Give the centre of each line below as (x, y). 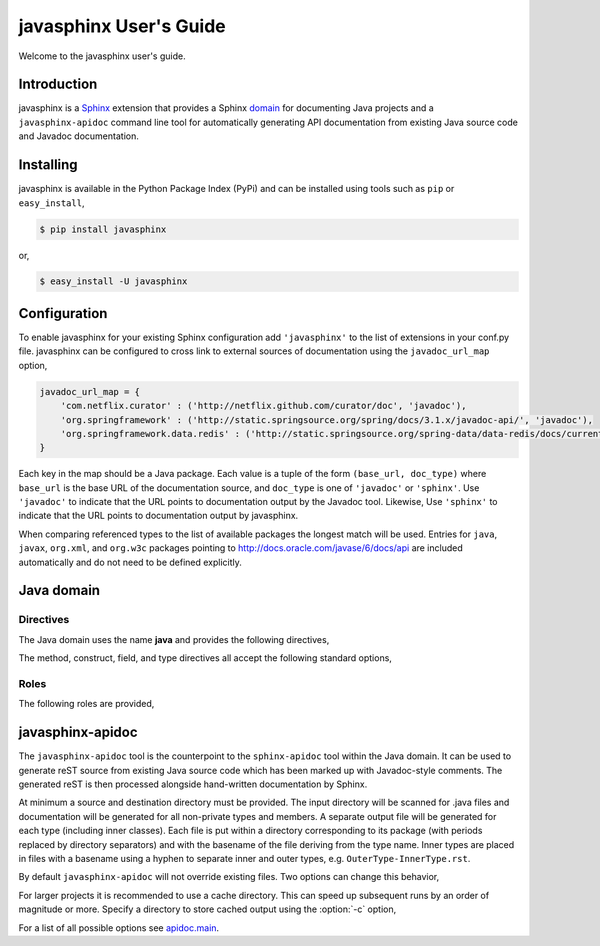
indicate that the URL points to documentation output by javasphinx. (158, 516)
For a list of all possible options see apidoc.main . (119, 927)
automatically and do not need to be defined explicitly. (130, 562)
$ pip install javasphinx (103, 229)
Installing (48, 165)
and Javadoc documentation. (78, 136)
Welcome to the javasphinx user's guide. (102, 56)
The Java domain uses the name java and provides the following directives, (174, 639)
